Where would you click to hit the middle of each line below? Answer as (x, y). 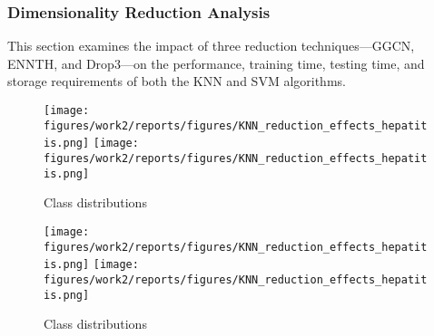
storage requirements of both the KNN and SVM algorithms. (177, 81)
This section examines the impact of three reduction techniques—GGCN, (211, 46)
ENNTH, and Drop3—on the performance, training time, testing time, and (216, 63)
